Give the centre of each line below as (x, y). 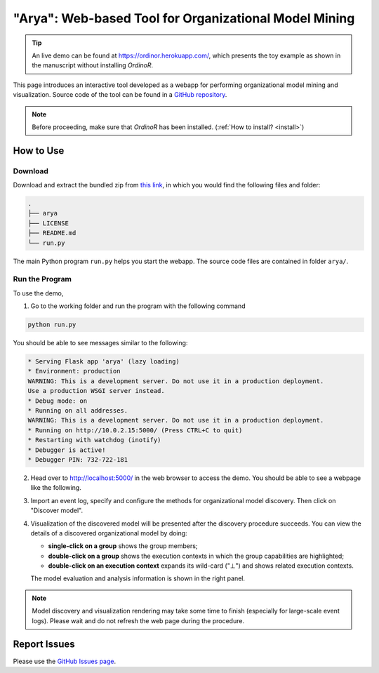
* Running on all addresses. (78, 411)
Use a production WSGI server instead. (96, 391)
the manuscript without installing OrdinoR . (93, 65)
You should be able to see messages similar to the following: (100, 343)
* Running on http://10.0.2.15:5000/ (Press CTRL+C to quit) (135, 430)
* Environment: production (74, 371)
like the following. (56, 488)
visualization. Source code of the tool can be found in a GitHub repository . (120, 95)
